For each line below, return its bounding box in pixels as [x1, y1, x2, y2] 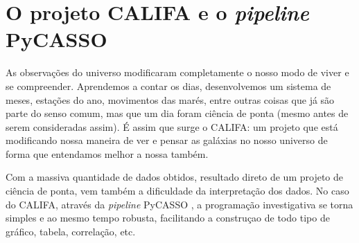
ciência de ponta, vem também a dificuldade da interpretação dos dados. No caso [6, 183, 349, 198]
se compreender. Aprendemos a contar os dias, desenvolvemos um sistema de [6, 78, 331, 93]
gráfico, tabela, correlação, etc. [6, 224, 136, 238]
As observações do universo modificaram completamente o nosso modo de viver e [6, 65, 349, 80]
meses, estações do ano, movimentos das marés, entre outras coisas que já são [6, 92, 335, 107]
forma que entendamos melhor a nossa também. [6, 146, 209, 161]
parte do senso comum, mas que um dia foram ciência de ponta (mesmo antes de [6, 106, 349, 120]
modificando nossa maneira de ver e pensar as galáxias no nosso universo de [6, 133, 328, 147]
